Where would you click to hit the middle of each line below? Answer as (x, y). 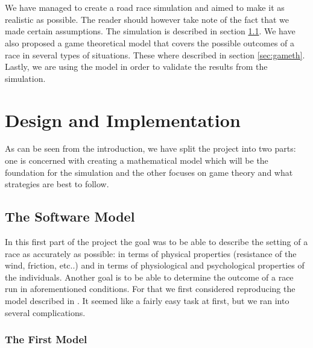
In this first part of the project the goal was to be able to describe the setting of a (156, 242)
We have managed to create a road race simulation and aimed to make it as (145, 8)
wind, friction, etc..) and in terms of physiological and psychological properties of (155, 265)
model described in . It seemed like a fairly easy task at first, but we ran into (147, 301)
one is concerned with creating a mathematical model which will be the (137, 160)
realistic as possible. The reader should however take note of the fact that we (147, 19)
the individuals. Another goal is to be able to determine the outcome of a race (149, 277)
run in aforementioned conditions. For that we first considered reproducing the (150, 289)
